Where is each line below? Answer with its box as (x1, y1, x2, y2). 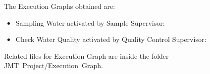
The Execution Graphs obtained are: (4, 1, 115, 11)
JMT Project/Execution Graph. (4, 60, 103, 71)
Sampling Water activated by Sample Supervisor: (15, 17, 165, 28)
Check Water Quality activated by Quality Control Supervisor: (15, 34, 207, 44)
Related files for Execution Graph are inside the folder (4, 50, 169, 61)
